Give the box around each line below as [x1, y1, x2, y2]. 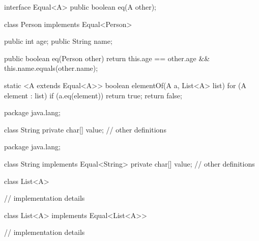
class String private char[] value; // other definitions [4, 124, 166, 135]
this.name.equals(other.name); [4, 63, 98, 73]
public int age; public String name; [4, 36, 112, 46]
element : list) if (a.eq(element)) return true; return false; [4, 90, 182, 100]
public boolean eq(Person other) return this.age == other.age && [4, 52, 210, 63]
